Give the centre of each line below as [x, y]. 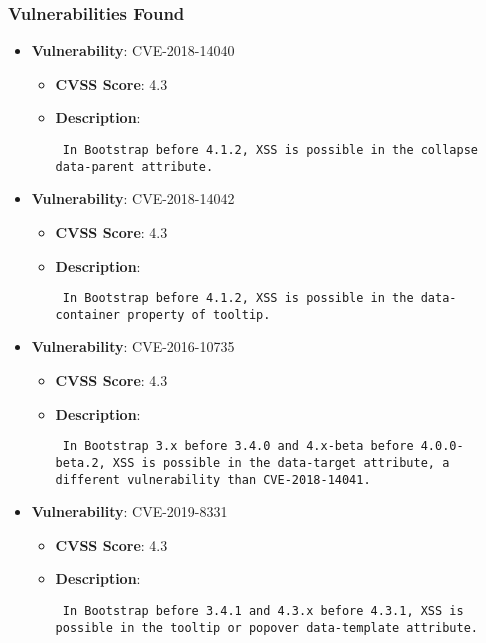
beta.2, [80, 462]
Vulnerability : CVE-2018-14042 [133, 198]
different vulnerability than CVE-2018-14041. [213, 479]
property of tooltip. [199, 314]
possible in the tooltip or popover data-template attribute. [266, 627]
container [88, 314]
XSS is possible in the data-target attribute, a [281, 462]
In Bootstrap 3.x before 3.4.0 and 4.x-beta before [238, 446]
